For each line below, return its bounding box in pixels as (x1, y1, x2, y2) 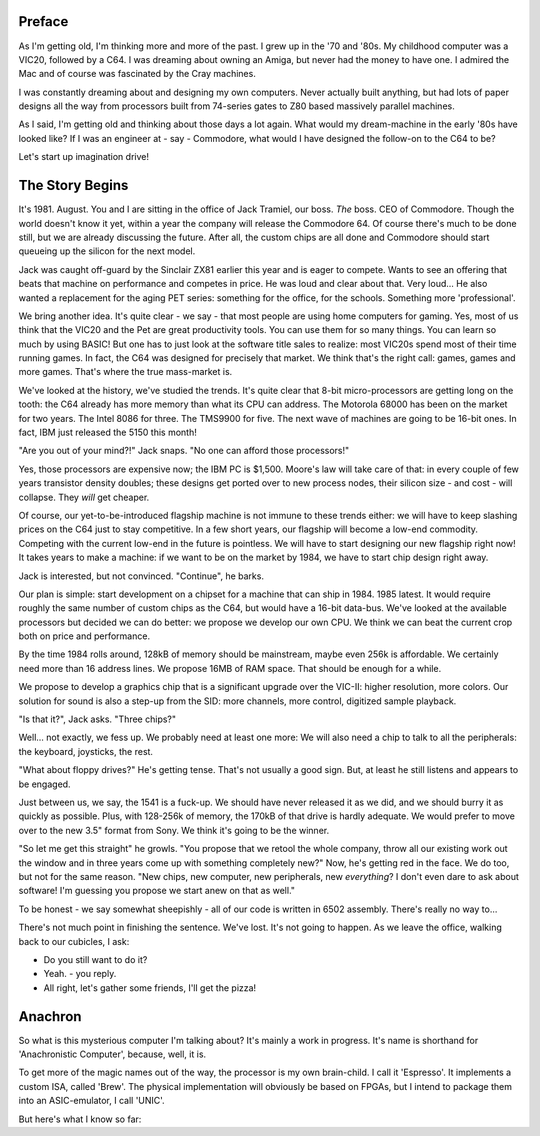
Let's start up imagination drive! (18, 151, 150, 163)
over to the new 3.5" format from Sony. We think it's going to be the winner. (18, 824, 330, 836)
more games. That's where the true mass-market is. (18, 366, 233, 378)
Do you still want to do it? (43, 953, 148, 965)
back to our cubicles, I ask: (18, 935, 130, 947)
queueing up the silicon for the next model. (18, 245, 196, 257)
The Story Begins (18, 177, 129, 194)
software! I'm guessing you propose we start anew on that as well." (18, 885, 295, 897)
